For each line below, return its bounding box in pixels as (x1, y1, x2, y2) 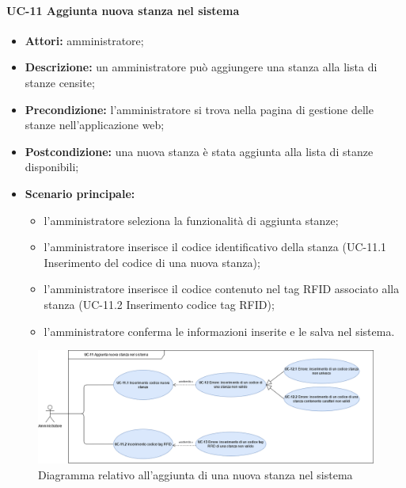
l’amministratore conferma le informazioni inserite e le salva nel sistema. (44, 322, 395, 339)
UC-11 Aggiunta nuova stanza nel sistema (6, 2, 240, 18)
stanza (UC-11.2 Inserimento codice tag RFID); (44, 295, 275, 312)
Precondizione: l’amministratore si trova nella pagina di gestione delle (25, 101, 374, 117)
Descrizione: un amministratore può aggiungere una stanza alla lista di (25, 59, 378, 75)
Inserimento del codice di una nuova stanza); (44, 254, 260, 270)
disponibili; (25, 158, 79, 175)
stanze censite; (25, 74, 95, 90)
